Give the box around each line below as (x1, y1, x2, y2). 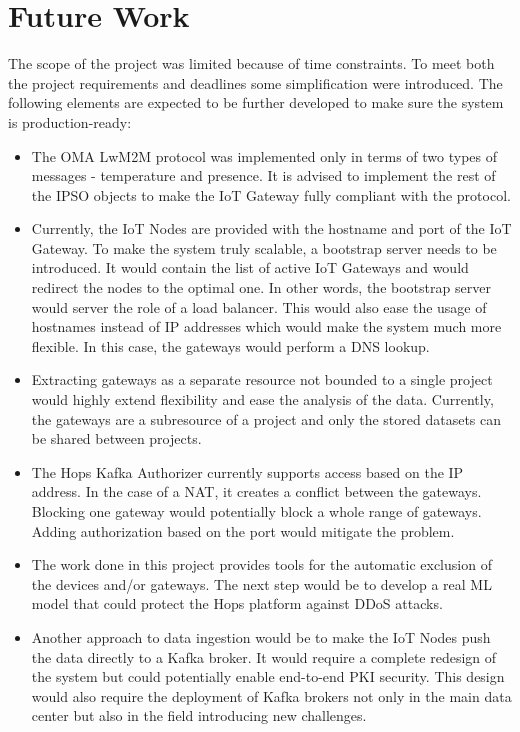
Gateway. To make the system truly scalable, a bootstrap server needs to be (31, 237, 497, 258)
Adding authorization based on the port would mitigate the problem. (31, 520, 455, 541)
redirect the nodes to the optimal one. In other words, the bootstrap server (31, 277, 491, 298)
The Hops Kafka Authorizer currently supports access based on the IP (31, 461, 464, 482)
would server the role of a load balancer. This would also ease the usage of (31, 296, 487, 317)
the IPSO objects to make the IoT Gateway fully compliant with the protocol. (31, 184, 511, 205)
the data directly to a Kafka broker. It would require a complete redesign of (31, 646, 497, 667)
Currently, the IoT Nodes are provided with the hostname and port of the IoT (31, 218, 512, 239)
